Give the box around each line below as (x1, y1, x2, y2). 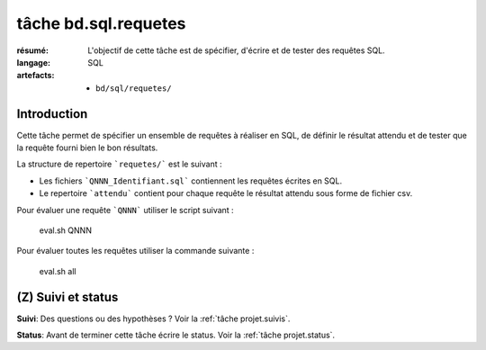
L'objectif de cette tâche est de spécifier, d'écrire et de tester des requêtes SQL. (87, 45, 386, 56)
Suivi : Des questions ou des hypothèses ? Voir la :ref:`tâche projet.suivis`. (16, 313, 291, 324)
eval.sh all (39, 265, 76, 276)
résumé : (16, 45, 49, 56)
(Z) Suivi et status (16, 289, 119, 305)
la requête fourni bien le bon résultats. (16, 142, 158, 153)
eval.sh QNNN (39, 225, 92, 236)
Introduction (16, 106, 88, 121)
